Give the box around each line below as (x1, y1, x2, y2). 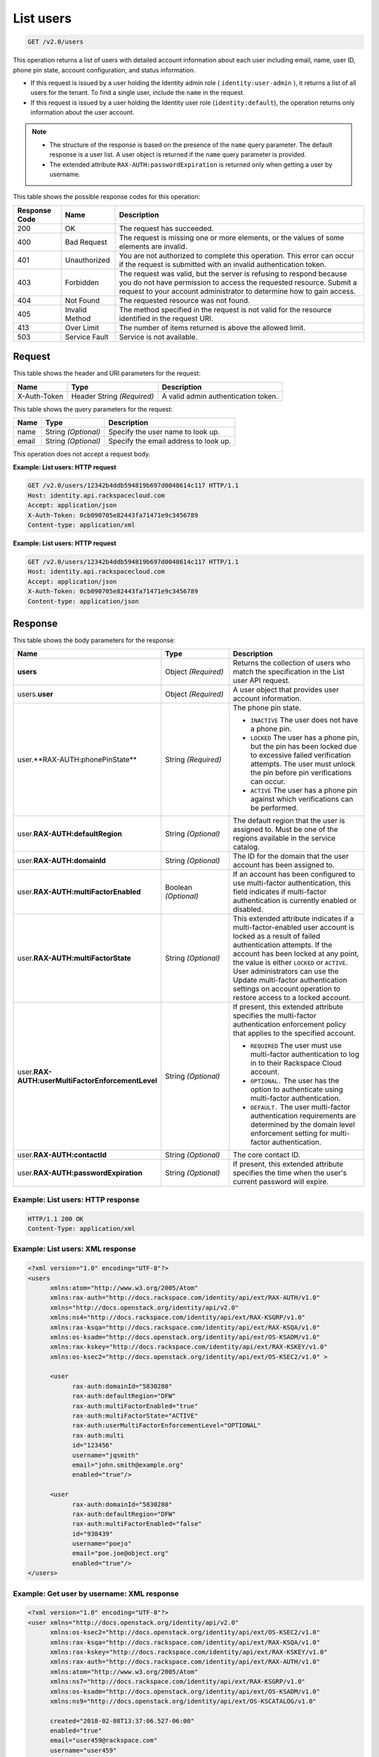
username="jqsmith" (72, 1451, 140, 1459)
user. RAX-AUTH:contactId (17, 1150, 107, 1160)
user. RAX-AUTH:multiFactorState (17, 953, 131, 963)
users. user (17, 689, 54, 699)
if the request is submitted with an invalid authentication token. (119, 259, 326, 269)
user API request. (232, 675, 291, 685)
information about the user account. (30, 108, 135, 117)
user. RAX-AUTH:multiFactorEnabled (17, 887, 141, 897)
